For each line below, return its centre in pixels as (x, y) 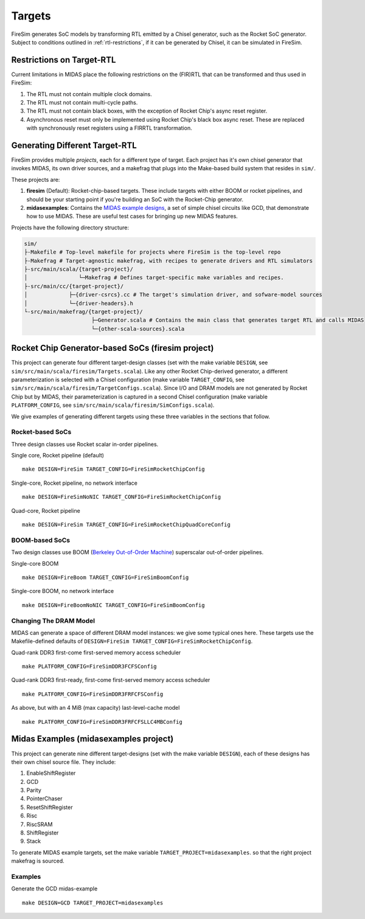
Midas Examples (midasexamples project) (92, 739)
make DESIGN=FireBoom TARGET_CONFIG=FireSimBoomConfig (106, 577)
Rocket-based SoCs (41, 432)
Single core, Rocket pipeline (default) (58, 456)
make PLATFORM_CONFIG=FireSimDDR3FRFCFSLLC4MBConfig (102, 722)
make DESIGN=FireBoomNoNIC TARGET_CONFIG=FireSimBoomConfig (113, 605)
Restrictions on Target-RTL (64, 60)
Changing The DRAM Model (53, 620)
